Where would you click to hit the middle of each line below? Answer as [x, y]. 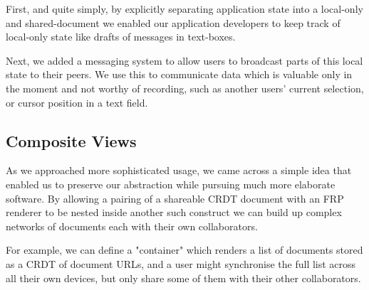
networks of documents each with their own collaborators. [132, 226]
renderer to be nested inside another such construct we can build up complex [174, 212]
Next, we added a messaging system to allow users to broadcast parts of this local [184, 60]
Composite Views [71, 140]
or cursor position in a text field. [77, 102]
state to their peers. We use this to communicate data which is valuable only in [179, 74]
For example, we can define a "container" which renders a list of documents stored [184, 250]
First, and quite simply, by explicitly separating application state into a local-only [184, 9]
